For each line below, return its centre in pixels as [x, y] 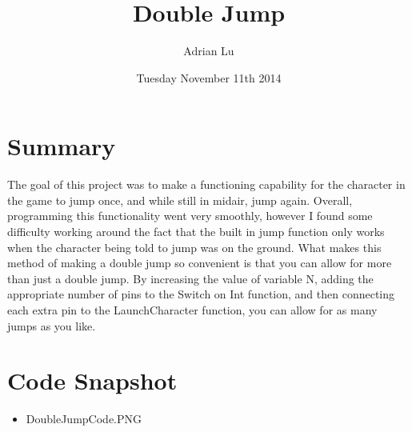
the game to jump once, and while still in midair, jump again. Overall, [180, 200]
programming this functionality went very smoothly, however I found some [190, 216]
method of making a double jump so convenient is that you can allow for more [200, 263]
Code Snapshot [92, 380]
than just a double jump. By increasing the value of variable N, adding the [190, 278]
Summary [62, 146]
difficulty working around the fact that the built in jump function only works [196, 232]
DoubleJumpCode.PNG [84, 419]
